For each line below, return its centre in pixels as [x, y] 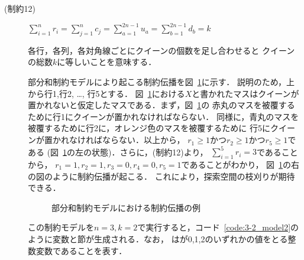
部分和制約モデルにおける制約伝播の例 [126, 207]
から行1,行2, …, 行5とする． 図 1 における [106, 93]
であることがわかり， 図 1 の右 [240, 164]
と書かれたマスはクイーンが [245, 93]
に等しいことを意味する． [107, 62]
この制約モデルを [61, 227]
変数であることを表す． [81, 250]
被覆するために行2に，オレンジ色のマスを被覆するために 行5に [149, 128]
